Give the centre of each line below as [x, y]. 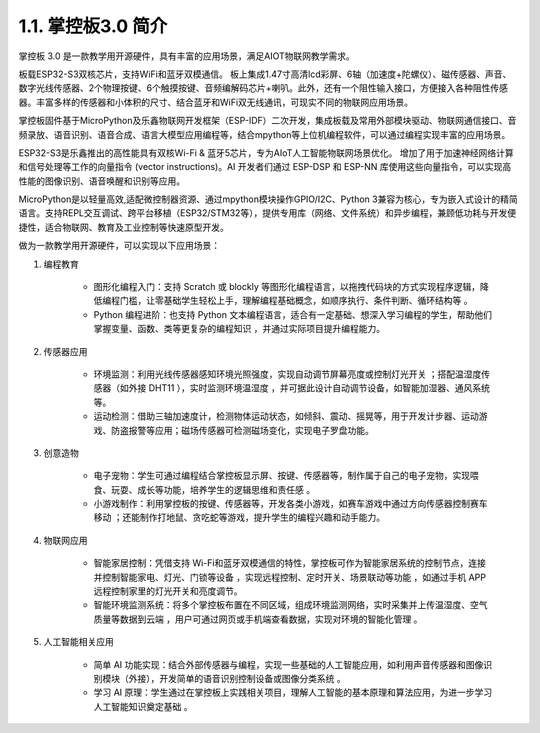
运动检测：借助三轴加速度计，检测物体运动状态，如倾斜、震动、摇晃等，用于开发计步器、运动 [286, 416]
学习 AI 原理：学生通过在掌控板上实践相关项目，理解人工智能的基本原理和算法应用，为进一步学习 [293, 692]
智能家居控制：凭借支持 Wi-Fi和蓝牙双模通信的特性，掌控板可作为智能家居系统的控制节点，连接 [290, 563]
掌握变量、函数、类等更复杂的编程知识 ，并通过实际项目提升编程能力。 [239, 329]
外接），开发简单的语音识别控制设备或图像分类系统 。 [237, 678]
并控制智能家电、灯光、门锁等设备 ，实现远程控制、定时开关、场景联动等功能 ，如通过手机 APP [290, 577]
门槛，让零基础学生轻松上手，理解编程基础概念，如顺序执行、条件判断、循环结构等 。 [296, 301]
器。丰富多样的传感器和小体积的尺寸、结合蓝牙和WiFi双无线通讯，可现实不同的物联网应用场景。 [216, 102]
